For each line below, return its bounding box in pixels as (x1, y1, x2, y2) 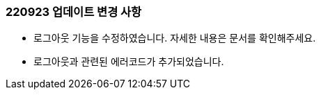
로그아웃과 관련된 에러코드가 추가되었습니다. (33, 55, 224, 68)
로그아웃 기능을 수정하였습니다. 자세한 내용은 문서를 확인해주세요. (33, 32, 316, 44)
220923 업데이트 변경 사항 (6, 5, 142, 19)
